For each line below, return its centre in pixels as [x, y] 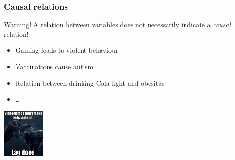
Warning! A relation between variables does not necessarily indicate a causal [117, 24]
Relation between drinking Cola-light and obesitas [90, 82]
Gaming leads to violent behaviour [67, 50]
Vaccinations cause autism [54, 66]
